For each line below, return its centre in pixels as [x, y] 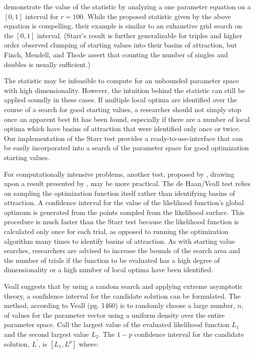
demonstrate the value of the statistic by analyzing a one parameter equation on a [127, 6]
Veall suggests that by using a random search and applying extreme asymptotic [123, 286]
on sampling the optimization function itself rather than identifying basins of [120, 193]
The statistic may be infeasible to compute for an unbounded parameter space [122, 81]
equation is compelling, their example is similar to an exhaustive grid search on [123, 26]
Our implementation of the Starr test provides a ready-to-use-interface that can [123, 138]
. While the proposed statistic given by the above [157, 16]
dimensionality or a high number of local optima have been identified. [109, 270]
